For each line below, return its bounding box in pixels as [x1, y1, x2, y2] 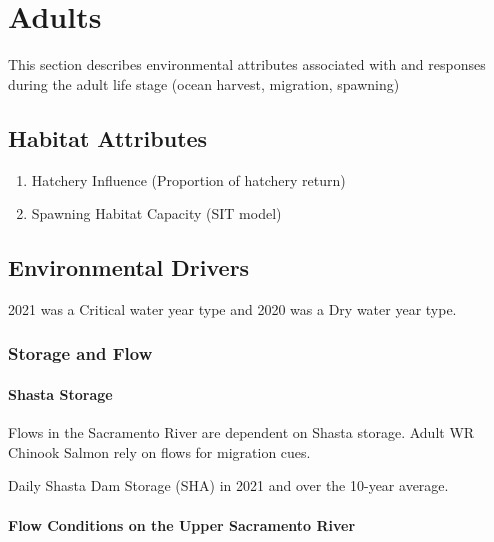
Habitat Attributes [8, 122, 208, 153]
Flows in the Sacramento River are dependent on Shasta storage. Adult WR [8, 422, 475, 443]
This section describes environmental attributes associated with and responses [8, 54, 486, 75]
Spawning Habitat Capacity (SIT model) [31, 203, 282, 224]
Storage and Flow [8, 341, 153, 366]
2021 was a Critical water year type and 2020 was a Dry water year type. [8, 298, 457, 319]
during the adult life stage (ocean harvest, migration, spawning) [8, 73, 400, 94]
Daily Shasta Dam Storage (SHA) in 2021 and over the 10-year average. [8, 475, 449, 496]
